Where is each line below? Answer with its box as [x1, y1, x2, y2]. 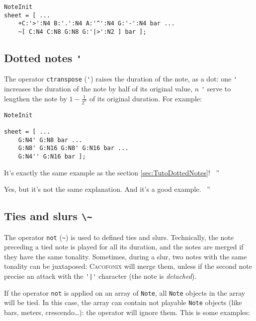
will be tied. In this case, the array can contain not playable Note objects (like [4, 297, 242, 308]
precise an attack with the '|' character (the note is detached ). [4, 270, 197, 281]
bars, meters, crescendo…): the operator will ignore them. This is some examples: [4, 307, 250, 317]
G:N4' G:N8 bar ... [18, 136, 83, 144]
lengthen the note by [4, 93, 67, 103]
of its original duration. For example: [89, 93, 202, 103]
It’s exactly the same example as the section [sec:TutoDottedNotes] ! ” [4, 167, 220, 177]
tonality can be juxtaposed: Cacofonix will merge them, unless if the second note [4, 261, 252, 271]
